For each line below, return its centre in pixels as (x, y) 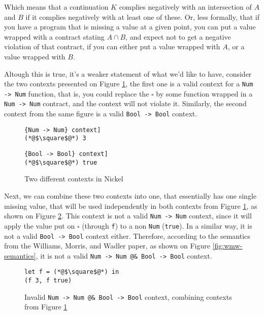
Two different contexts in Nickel (74, 179)
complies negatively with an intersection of (185, 7)
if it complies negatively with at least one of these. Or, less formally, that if (143, 17)
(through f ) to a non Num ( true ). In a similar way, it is (167, 225)
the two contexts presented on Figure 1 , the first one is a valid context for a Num (129, 84)
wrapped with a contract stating (54, 36)
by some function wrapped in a (204, 93)
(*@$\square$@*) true (61, 162)
